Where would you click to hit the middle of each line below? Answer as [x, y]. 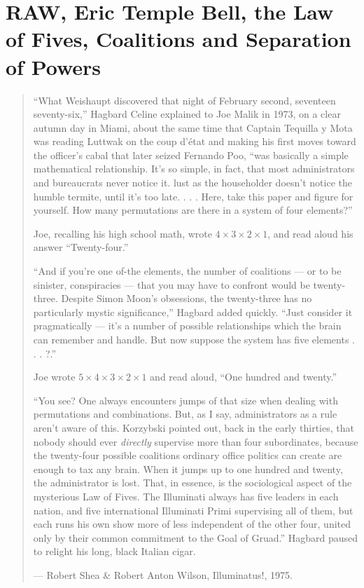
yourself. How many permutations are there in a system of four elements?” [193, 210]
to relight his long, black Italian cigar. [114, 551]
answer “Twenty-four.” [81, 247]
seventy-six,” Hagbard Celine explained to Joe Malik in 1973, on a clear [187, 114]
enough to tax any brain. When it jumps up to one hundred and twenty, [188, 469]
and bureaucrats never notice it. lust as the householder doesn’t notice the [192, 183]
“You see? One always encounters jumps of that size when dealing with [185, 400]
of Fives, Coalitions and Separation [178, 39]
